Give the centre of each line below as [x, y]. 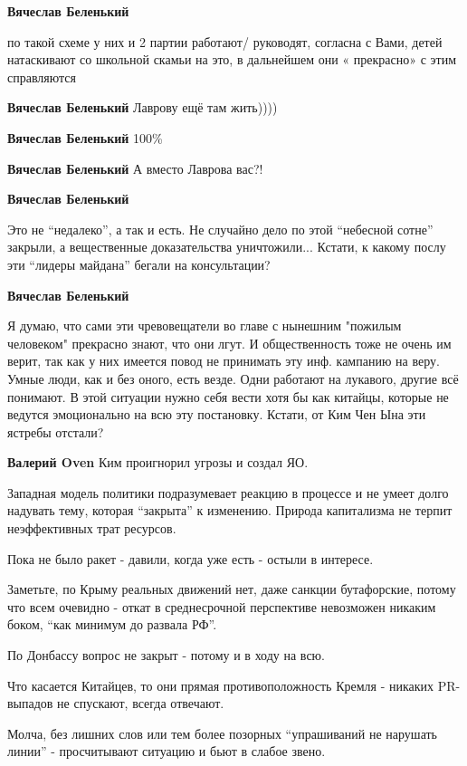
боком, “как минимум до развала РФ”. [112, 624]
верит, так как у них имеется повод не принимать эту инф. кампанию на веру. [224, 361]
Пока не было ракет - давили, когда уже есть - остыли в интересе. [191, 558]
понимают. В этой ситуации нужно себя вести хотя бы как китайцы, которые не [228, 396]
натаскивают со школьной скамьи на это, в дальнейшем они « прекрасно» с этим [232, 59]
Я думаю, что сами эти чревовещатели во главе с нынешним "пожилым [205, 326]
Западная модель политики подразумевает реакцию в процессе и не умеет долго [228, 492]
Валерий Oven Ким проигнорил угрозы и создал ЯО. [158, 462]
